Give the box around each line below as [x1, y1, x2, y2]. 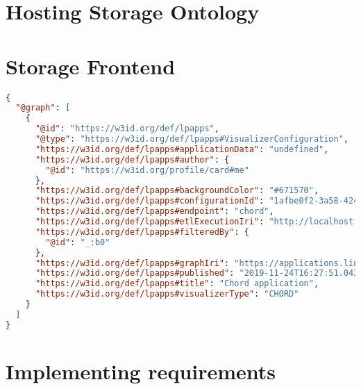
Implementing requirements [6, 356, 276, 385]
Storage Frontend [6, 51, 176, 80]
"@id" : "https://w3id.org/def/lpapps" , [35, 124, 219, 134]
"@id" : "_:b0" [45, 237, 110, 247]
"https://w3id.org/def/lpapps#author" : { [35, 154, 230, 165]
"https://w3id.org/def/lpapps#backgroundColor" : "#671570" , [35, 185, 319, 196]
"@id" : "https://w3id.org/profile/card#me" [45, 165, 249, 175]
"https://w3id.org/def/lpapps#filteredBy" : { [35, 226, 249, 237]
